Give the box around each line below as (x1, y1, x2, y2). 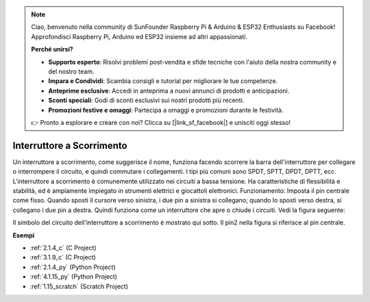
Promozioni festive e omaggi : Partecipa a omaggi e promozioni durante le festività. (48, 106, 284, 114)
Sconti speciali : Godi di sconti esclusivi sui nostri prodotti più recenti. (48, 96, 245, 104)
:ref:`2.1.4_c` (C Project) (29, 244, 97, 252)
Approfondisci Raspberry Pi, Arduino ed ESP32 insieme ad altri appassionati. (31, 32, 248, 40)
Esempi (12, 231, 35, 240)
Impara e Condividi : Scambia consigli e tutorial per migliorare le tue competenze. (48, 77, 278, 85)
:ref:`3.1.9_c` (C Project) (29, 253, 96, 262)
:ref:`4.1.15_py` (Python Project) (29, 272, 118, 281)
